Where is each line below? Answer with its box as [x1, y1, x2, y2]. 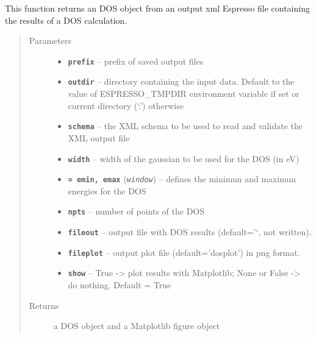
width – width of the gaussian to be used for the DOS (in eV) [68, 152, 300, 165]
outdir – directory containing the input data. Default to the [68, 75, 295, 88]
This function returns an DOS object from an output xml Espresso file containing [5, 2, 310, 14]
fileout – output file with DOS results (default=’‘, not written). [68, 225, 312, 238]
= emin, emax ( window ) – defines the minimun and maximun [68, 172, 296, 185]
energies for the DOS [68, 184, 146, 197]
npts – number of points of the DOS [68, 205, 205, 218]
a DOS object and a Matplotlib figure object [53, 319, 220, 332]
